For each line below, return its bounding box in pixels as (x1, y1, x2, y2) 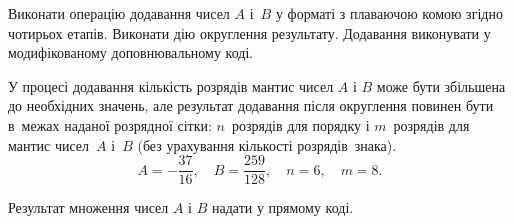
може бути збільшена (376, 75, 506, 96)
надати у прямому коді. (211, 197, 354, 218)
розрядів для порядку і (231, 114, 370, 135)
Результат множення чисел (8, 197, 169, 218)
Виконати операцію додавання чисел (8, 3, 230, 23)
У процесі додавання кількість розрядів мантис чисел (8, 75, 334, 96)
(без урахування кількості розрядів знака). (137, 134, 397, 155)
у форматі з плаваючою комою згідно (275, 3, 503, 23)
